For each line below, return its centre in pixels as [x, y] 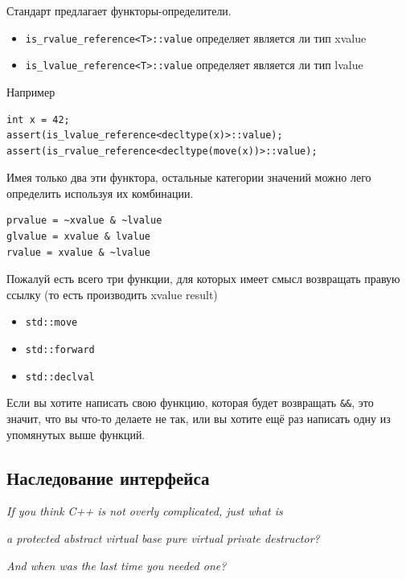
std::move [51, 323]
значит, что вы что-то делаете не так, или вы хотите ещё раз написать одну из [199, 419]
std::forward [60, 350]
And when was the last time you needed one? [117, 565]
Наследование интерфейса [108, 477]
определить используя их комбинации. [100, 193]
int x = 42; [38, 119]
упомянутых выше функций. [76, 434]
